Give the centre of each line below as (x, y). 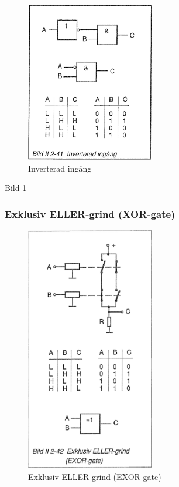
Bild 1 (16, 188)
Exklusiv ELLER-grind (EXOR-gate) (95, 476)
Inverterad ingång (60, 168)
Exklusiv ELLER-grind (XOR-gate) (90, 214)
